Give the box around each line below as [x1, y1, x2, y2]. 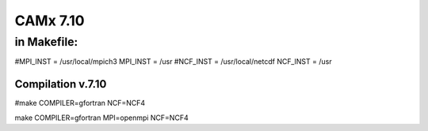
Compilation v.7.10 [14, 77, 107, 91]
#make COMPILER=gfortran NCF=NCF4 [14, 99, 146, 108]
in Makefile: [14, 35, 78, 49]
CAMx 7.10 [14, 12, 85, 29]
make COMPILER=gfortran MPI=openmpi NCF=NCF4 [14, 113, 189, 122]
